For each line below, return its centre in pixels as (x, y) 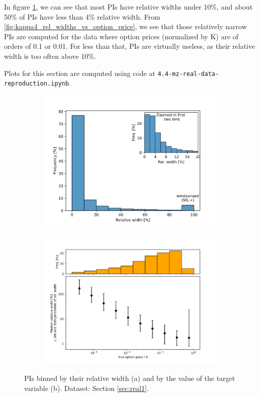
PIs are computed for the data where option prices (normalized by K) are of (121, 36)
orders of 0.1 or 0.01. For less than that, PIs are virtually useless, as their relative (130, 46)
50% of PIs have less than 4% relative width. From (82, 16)
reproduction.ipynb (36, 84)
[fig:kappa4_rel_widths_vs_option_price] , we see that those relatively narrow (125, 26)
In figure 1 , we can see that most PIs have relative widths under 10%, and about (128, 7)
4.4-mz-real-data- (188, 74)
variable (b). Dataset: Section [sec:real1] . (87, 388)
